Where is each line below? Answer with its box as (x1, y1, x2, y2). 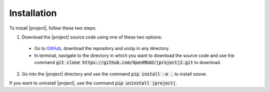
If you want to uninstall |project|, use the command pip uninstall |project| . (9, 80, 177, 86)
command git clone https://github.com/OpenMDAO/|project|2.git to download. (34, 59, 221, 65)
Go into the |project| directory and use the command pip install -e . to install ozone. (21, 70, 207, 77)
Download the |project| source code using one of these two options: (21, 34, 162, 40)
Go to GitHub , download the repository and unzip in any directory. (34, 45, 170, 51)
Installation (9, 7, 57, 18)
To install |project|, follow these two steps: (9, 25, 97, 31)
